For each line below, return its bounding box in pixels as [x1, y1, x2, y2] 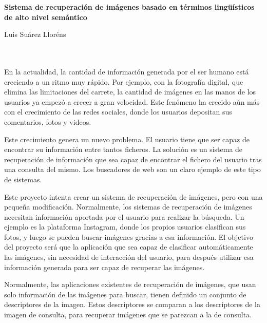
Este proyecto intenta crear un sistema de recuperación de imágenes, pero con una [4, 191, 263, 202]
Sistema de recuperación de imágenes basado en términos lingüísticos [4, 2, 255, 12]
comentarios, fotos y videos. [4, 116, 91, 127]
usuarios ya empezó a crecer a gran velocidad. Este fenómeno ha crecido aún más [4, 96, 260, 107]
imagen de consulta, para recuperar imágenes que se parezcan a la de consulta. [4, 309, 252, 320]
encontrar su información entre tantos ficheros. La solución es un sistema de [4, 144, 243, 155]
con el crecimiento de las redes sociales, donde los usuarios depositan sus [4, 106, 232, 117]
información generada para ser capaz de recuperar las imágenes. [4, 261, 205, 272]
